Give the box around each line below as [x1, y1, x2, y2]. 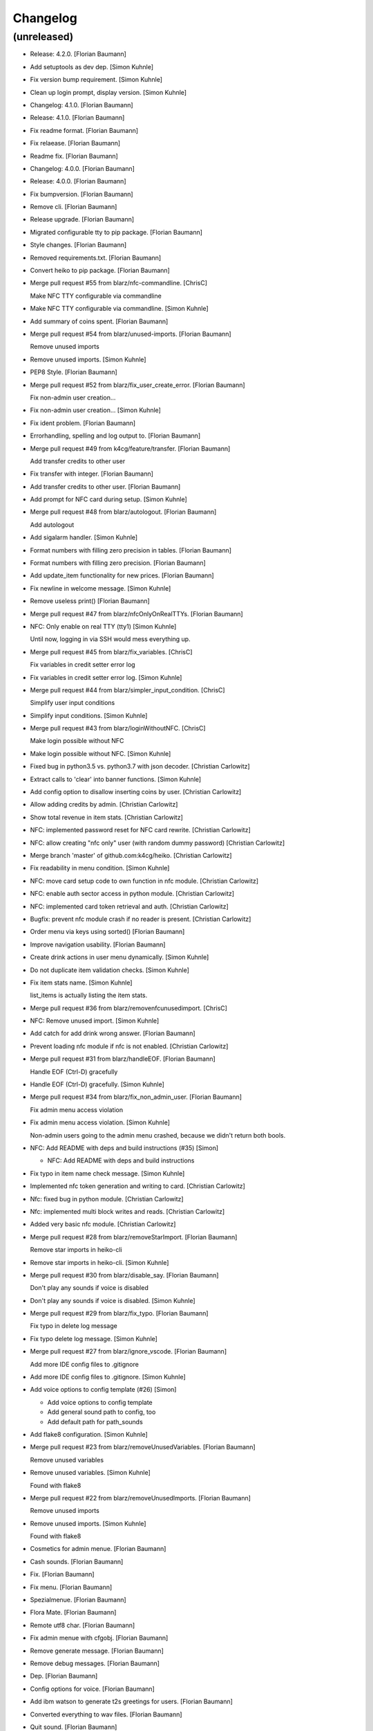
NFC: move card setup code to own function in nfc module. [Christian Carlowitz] [30, 877, 259, 885]
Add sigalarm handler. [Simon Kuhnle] [30, 533, 138, 541]
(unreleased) [12, 30, 74, 43]
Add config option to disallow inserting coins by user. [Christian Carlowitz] [30, 788, 242, 796]
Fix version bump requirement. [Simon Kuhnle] [30, 75, 162, 84]
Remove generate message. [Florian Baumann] [30, 1647, 164, 1655]
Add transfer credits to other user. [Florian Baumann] [30, 482, 181, 491]
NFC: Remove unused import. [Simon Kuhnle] [30, 1016, 160, 1025]
